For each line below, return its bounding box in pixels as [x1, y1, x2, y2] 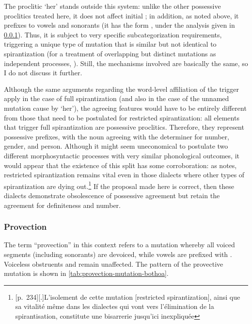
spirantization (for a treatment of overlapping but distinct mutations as [4, 48, 216, 58]
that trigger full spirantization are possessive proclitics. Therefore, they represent [4, 122, 244, 132]
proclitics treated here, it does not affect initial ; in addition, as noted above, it [4, 10, 239, 20]
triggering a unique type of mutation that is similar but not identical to [4, 39, 217, 49]
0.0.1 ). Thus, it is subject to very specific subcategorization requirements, [4, 29, 222, 39]
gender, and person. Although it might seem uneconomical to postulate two [4, 141, 228, 151]
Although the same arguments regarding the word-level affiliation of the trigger [4, 84, 239, 94]
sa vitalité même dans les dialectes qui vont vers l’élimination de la [15, 301, 214, 311]
